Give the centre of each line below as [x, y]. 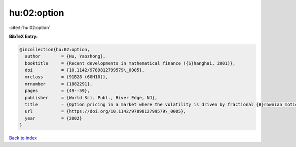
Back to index [23, 138]
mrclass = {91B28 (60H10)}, [67, 77]
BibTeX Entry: [23, 36]
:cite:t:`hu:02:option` [30, 28]
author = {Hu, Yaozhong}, [65, 56]
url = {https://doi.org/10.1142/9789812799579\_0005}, [106, 111]
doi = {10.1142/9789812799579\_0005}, [85, 70]
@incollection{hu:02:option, [55, 49]
